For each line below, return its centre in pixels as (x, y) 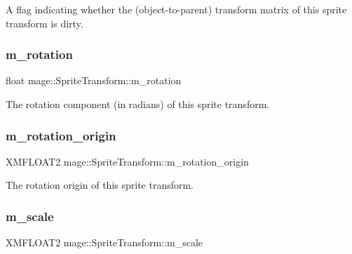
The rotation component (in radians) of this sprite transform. (138, 104)
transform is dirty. (45, 23)
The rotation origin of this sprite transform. (100, 185)
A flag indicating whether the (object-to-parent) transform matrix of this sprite (176, 9)
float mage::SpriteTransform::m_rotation (94, 80)
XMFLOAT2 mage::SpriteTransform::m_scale (104, 242)
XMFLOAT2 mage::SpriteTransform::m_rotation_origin (127, 161)
